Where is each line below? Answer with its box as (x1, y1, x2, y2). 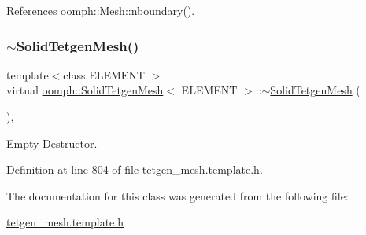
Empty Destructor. (6, 134, 98, 151)
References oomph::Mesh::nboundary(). (6, 2, 195, 18)
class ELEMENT (63, 66, 145, 83)
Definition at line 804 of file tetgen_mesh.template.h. (6, 161, 263, 178)
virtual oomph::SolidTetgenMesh (6, 82, 164, 98)
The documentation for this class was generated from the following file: (6, 187, 349, 204)
